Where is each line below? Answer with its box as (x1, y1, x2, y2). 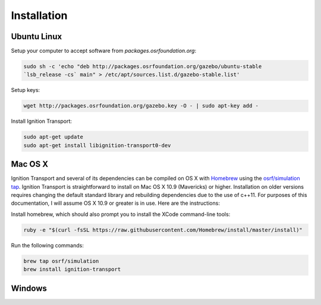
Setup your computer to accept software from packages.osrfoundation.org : (11, 47, 196, 55)
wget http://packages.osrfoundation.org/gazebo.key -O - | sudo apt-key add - (23, 103, 259, 109)
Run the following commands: (11, 242, 84, 249)
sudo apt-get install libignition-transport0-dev (23, 142, 171, 148)
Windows (11, 283, 47, 293)
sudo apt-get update (23, 134, 83, 141)
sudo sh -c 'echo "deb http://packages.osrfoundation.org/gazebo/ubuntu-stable (23, 63, 262, 70)
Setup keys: (11, 87, 40, 94)
